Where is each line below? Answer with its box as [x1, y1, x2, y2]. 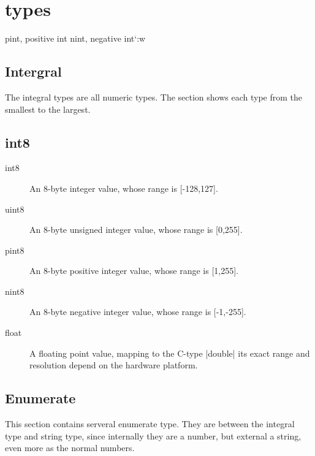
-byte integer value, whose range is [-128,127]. [47, 181, 218, 194]
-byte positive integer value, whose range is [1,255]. [47, 264, 238, 277]
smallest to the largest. [5, 102, 91, 115]
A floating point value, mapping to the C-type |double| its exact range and [29, 346, 310, 359]
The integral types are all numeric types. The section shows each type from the [5, 90, 303, 103]
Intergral [5, 62, 62, 81]
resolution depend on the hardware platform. [29, 359, 198, 371]
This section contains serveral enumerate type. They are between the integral [5, 417, 295, 430]
